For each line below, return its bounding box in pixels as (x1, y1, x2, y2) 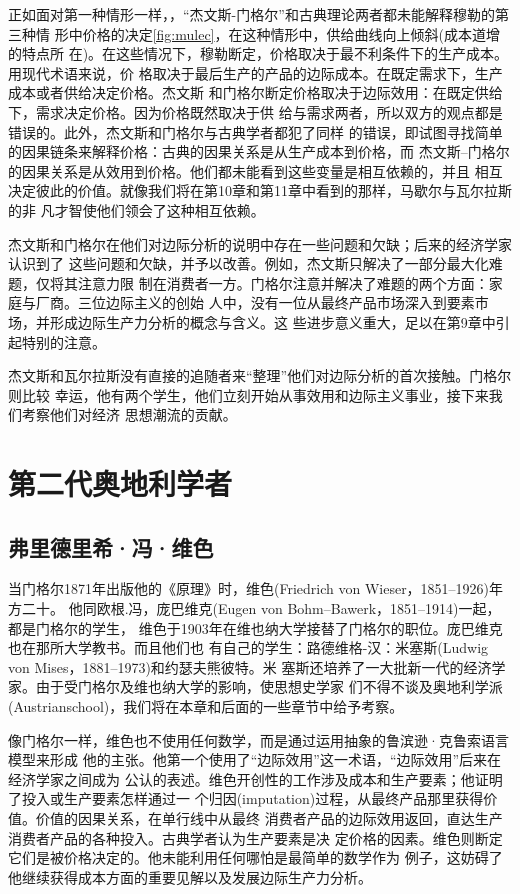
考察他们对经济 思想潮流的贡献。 (21, 404, 237, 425)
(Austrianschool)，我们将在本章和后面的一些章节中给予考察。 (8, 696, 404, 717)
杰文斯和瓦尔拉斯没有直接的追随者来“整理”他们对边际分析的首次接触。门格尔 (8, 365, 512, 386)
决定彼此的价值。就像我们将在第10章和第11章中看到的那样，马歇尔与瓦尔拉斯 (8, 180, 512, 201)
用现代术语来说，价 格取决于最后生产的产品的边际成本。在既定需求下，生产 (8, 62, 503, 83)
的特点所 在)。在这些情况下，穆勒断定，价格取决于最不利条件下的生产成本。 (8, 43, 509, 64)
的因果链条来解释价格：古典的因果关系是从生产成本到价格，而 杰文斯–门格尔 (8, 141, 510, 162)
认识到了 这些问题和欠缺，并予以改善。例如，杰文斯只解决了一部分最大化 (8, 253, 489, 274)
